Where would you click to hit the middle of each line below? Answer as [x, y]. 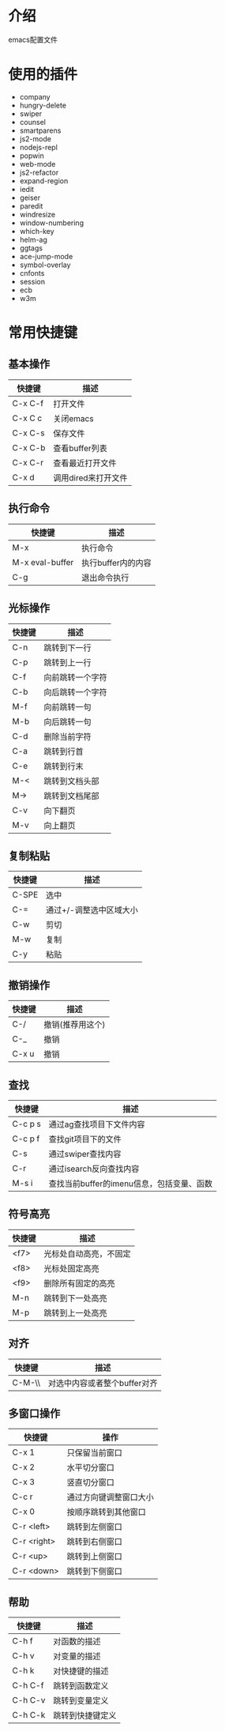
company [35, 96]
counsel [32, 122]
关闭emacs [73, 418]
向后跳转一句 [68, 721]
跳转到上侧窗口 [94, 1557]
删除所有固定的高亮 [80, 1283]
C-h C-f [28, 1685]
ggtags [31, 248]
